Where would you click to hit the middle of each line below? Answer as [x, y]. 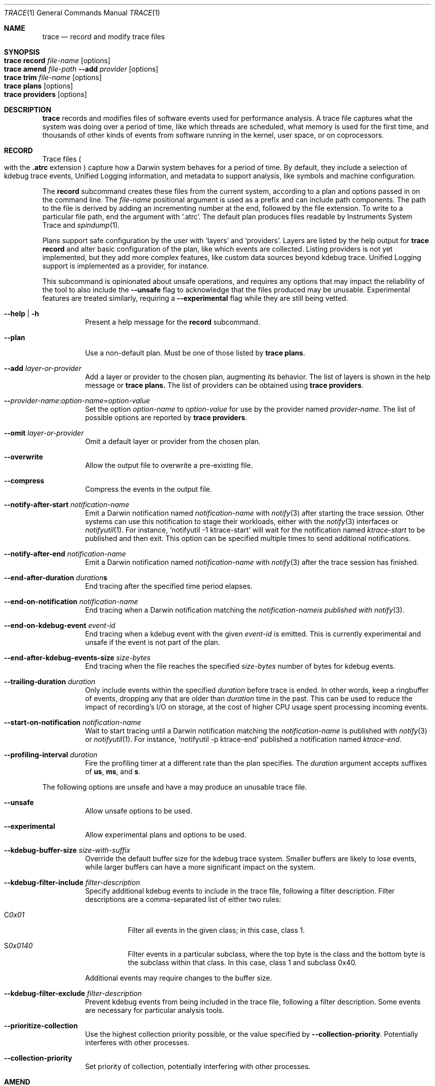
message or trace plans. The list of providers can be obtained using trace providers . [224, 385]
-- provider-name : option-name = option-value [77, 401]
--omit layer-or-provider [44, 433]
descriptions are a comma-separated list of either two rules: [183, 899]
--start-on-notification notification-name [73, 722]
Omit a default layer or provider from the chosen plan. [173, 441]
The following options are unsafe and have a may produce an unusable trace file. [175, 787]
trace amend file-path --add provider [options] [81, 69]
